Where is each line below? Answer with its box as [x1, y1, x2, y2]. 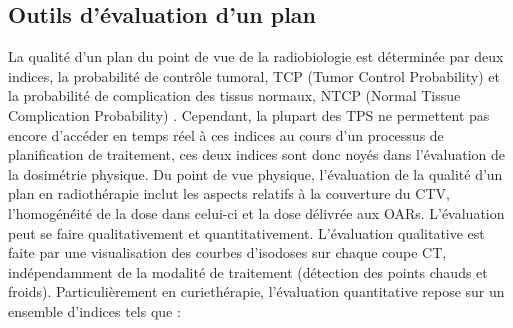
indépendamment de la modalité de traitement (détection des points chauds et [8, 261, 488, 282]
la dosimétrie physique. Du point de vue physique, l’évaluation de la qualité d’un [8, 163, 503, 184]
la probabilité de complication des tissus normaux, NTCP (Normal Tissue [8, 85, 461, 106]
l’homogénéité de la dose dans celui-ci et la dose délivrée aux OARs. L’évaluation [8, 202, 505, 223]
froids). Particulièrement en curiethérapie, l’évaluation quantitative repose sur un [8, 281, 505, 302]
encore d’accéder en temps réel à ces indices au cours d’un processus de [8, 124, 444, 145]
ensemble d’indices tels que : [8, 300, 181, 321]
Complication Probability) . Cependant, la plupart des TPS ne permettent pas [8, 104, 490, 125]
